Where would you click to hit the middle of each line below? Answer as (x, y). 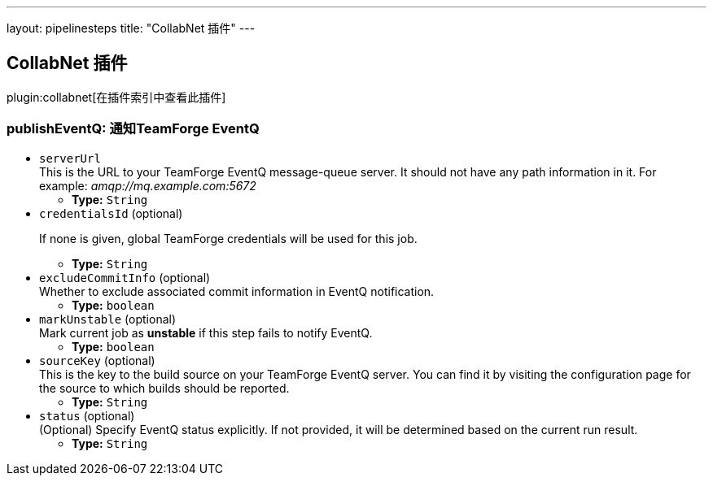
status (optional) (87, 415)
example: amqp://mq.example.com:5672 (148, 185)
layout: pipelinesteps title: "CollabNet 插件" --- (131, 28)
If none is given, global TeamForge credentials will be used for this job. (228, 238)
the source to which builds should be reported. (164, 388)
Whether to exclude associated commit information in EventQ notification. (237, 291)
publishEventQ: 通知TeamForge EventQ (133, 129)
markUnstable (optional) (108, 319)
